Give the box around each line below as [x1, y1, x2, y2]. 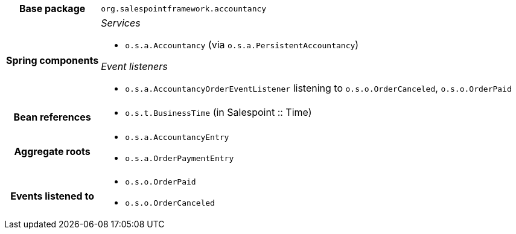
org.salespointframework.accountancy [101, 4, 267, 13]
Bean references [13, 111, 91, 123]
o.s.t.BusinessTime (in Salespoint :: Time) [125, 106, 312, 118]
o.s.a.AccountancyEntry [125, 133, 229, 142]
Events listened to [10, 190, 94, 202]
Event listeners [101, 60, 168, 72]
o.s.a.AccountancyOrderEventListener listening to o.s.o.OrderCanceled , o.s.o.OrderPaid [125, 82, 512, 94]
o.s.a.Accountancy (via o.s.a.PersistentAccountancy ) [125, 39, 359, 51]
